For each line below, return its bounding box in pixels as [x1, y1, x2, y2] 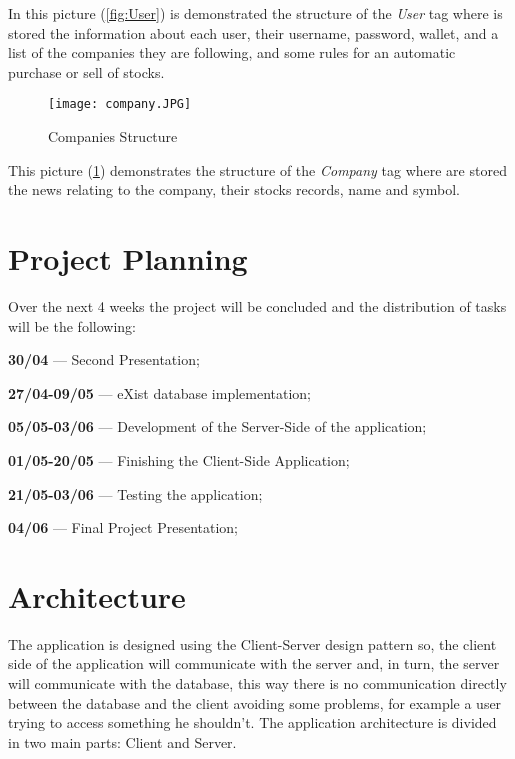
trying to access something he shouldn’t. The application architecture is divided [8, 712, 497, 733]
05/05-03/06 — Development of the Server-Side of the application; [8, 416, 427, 437]
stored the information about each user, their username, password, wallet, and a [8, 22, 499, 43]
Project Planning [8, 238, 248, 278]
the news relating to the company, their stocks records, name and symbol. [8, 179, 461, 200]
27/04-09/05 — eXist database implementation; [8, 382, 312, 403]
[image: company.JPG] [48, 97, 192, 112]
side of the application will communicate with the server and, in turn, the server [8, 653, 500, 674]
